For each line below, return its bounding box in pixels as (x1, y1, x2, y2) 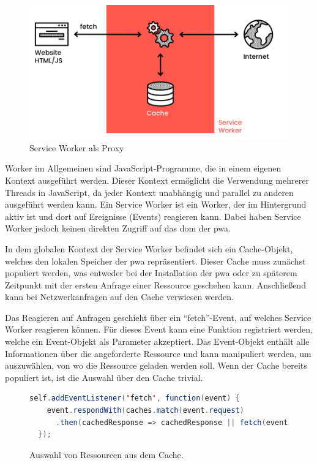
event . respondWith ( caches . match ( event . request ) (47, 406, 244, 415)
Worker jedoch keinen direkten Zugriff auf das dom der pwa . (5, 222, 231, 235)
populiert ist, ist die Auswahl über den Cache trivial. (5, 371, 203, 383)
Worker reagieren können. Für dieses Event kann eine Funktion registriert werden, (5, 323, 313, 336)
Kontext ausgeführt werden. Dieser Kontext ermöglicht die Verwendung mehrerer (5, 173, 309, 186)
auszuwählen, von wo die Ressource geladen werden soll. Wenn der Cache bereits (5, 359, 307, 372)
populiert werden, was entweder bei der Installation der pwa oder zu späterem (5, 266, 297, 279)
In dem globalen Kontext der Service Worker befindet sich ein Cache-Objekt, (5, 242, 293, 255)
